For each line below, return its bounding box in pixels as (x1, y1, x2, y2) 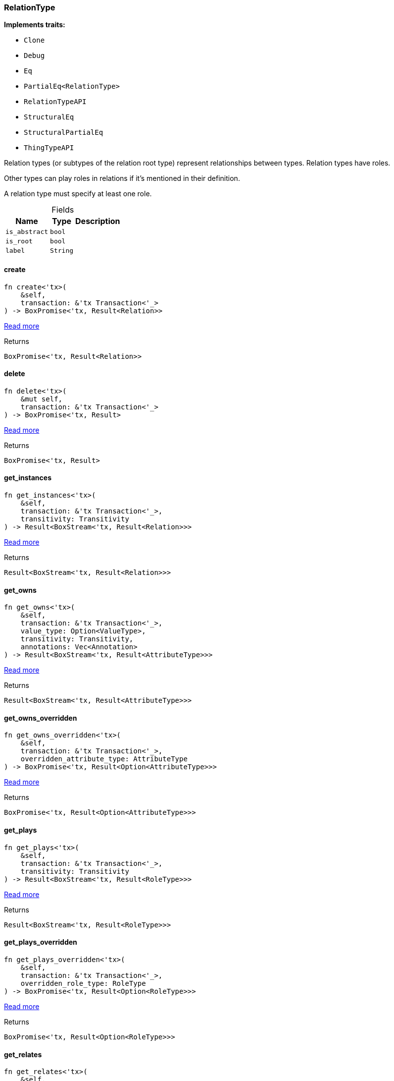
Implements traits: (4, 20, 65, 29)
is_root (5, 237, 33, 245)
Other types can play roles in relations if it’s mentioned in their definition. (4, 174, 240, 183)
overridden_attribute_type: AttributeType (20, 755, 188, 763)
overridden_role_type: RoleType (20, 979, 146, 987)
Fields (51, 205, 74, 215)
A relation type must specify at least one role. (4, 189, 152, 198)
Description (75, 216, 120, 227)
